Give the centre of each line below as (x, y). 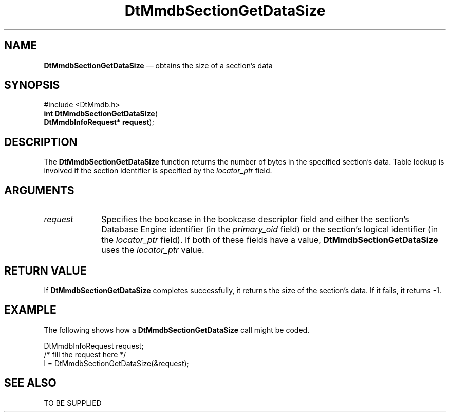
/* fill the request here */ (85, 354)
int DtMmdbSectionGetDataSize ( (101, 114)
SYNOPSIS (32, 85)
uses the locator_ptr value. (153, 250)
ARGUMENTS (39, 190)
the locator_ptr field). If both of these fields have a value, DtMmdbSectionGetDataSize (270, 240)
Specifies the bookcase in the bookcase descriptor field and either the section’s (255, 219)
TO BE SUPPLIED (73, 403)
